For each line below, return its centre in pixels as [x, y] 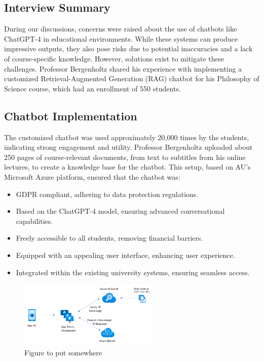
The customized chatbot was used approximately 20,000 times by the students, [127, 137]
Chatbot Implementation [71, 116]
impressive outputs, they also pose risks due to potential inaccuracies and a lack [128, 48]
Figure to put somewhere [63, 352]
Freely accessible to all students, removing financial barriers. [109, 238]
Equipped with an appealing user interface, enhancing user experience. [125, 255]
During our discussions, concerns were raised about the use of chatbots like [121, 29]
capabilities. [34, 221]
